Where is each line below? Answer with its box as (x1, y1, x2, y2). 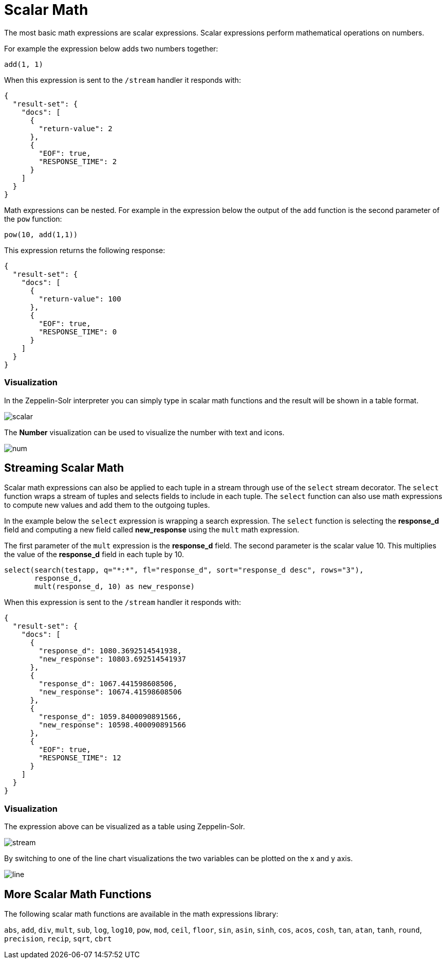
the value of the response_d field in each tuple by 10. (4, 550, 184, 559)
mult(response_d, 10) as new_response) (34, 582, 195, 591)
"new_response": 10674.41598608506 (39, 688, 182, 697)
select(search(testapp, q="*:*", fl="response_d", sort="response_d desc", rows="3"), (4, 566, 364, 575)
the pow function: (4, 214, 62, 223)
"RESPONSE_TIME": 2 (39, 157, 117, 166)
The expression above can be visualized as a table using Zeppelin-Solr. (4, 822, 245, 831)
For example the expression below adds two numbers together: (4, 44, 218, 53)
